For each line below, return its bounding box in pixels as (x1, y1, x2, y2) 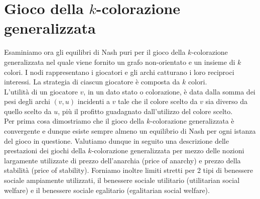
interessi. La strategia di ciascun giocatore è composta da (4, 76, 180, 87)
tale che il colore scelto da (118, 96, 198, 107)
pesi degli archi (4, 96, 50, 107)
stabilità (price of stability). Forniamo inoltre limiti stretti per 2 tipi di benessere (4, 165, 253, 175)
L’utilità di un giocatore (4, 86, 78, 96)
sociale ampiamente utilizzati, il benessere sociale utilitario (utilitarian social (4, 175, 240, 185)
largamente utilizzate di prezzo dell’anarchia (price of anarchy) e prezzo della (4, 155, 241, 165)
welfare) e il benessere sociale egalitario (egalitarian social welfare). (4, 184, 210, 195)
